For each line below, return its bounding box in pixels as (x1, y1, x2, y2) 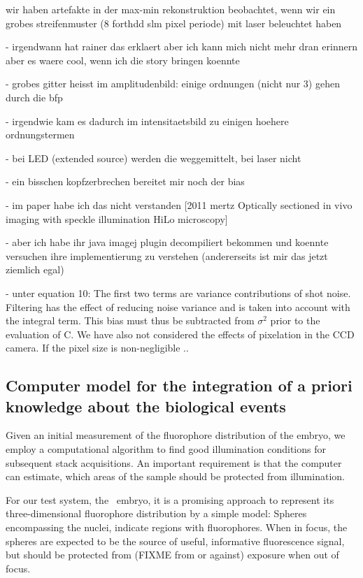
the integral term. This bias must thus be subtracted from (6, 313, 255, 328)
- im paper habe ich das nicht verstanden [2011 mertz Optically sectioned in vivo (6, 197, 353, 212)
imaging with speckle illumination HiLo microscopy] (6, 211, 228, 226)
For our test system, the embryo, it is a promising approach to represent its (6, 492, 334, 507)
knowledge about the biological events (6, 395, 286, 417)
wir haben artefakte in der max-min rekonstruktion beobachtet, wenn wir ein (6, 2, 336, 16)
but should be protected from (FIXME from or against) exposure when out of (6, 547, 339, 562)
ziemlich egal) (6, 262, 64, 277)
